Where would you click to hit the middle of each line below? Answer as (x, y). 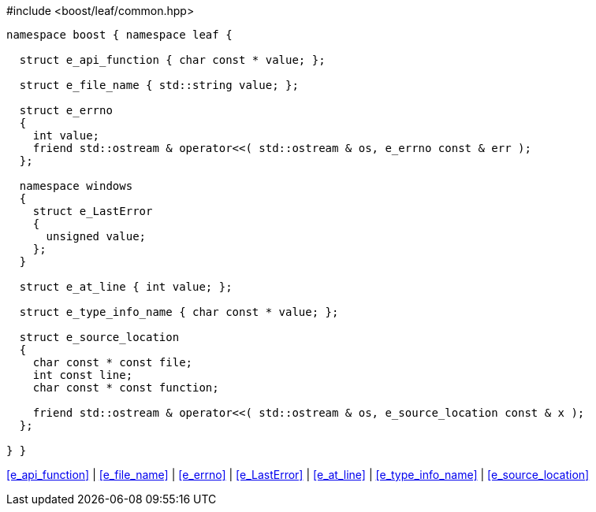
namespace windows (76, 186)
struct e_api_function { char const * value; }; (172, 60)
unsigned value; (96, 236)
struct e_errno (66, 110)
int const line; (83, 375)
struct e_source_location (99, 337)
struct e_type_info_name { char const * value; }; (179, 312)
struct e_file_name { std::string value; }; (159, 85)
